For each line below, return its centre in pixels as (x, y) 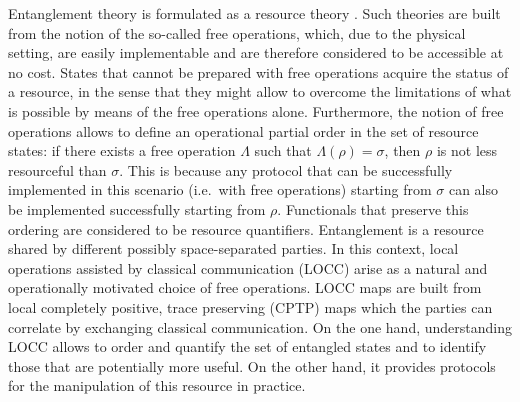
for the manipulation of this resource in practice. (157, 385)
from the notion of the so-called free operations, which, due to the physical (237, 32)
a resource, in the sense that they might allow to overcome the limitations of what (260, 91)
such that (283, 150)
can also (473, 189)
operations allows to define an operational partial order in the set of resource (243, 130)
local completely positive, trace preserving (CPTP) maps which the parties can (250, 306)
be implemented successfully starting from (137, 208)
